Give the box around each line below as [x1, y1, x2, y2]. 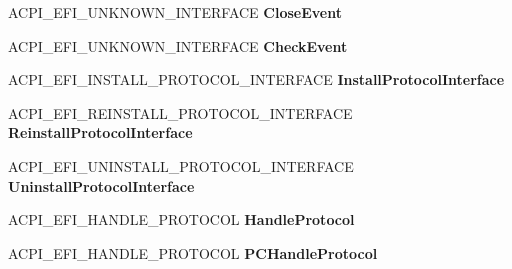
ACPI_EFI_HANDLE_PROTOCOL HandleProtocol [8, 209, 355, 230]
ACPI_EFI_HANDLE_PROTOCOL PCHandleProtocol [8, 242, 378, 263]
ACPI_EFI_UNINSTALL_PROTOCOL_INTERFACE [8, 155, 354, 176]
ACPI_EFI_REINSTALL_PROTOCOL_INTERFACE [8, 102, 353, 123]
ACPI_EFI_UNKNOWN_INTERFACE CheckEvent [8, 35, 348, 56]
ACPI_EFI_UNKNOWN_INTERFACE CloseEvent [8, 2, 342, 22]
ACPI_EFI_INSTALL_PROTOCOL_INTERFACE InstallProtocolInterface [8, 69, 505, 90]
